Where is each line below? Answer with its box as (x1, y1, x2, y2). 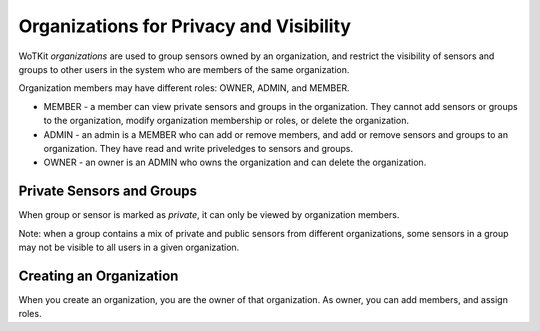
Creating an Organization (18, 267, 179, 284)
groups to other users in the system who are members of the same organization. (18, 63, 350, 75)
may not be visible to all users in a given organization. (18, 241, 240, 253)
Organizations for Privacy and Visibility (18, 15, 352, 37)
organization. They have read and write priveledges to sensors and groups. (43, 142, 354, 154)
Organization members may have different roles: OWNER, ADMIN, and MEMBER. (18, 82, 350, 94)
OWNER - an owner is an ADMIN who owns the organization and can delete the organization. (43, 156, 427, 169)
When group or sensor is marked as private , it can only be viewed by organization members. (18, 209, 400, 221)
